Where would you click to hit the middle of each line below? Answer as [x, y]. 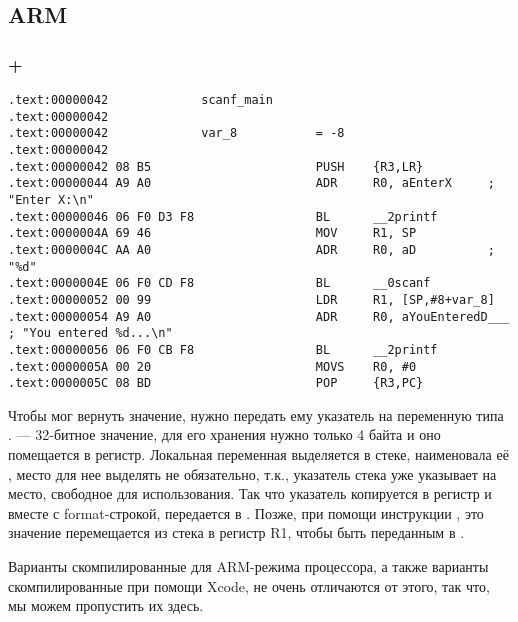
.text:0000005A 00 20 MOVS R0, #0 [212, 366]
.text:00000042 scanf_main [140, 100]
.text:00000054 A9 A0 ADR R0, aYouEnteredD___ [259, 316]
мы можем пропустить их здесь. [106, 605]
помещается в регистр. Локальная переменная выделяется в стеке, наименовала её [258, 454]
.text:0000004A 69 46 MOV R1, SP [212, 233]
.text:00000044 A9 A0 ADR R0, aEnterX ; [251, 183]
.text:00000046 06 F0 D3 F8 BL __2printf [223, 216]
